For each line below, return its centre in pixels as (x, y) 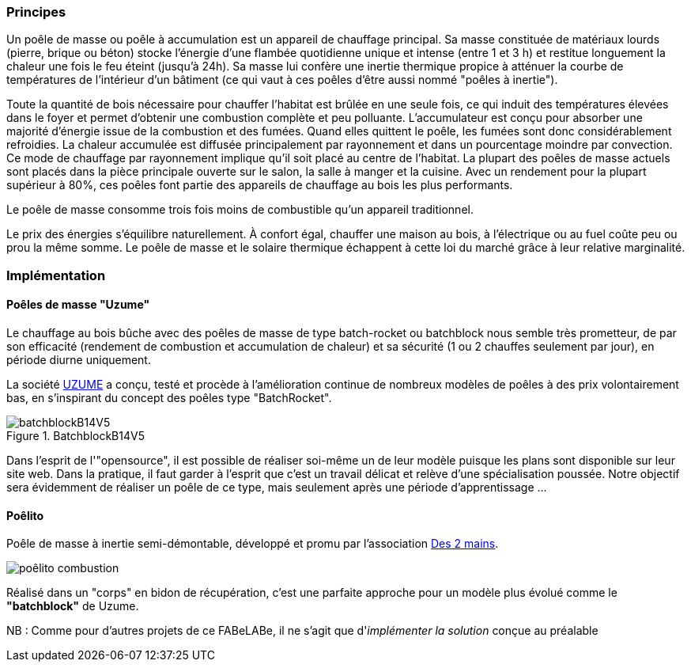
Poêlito (25, 515)
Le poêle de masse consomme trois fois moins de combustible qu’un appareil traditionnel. (240, 210)
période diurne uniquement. (79, 359)
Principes (36, 12)
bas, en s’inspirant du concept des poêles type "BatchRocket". (169, 397)
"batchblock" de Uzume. (73, 606)
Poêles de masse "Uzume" (78, 305)
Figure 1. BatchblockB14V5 (76, 435)
